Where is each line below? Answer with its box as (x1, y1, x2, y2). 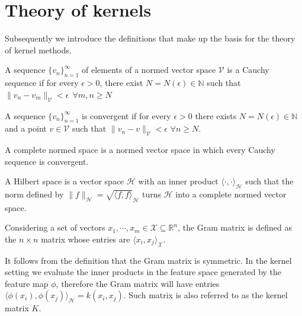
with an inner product (138, 175, 219, 187)
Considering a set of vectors (5, 221, 105, 234)
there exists (195, 109, 237, 122)
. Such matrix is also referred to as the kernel (123, 289, 288, 301)
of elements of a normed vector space (82, 63, 216, 76)
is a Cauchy (227, 63, 269, 76)
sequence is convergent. (5, 155, 89, 167)
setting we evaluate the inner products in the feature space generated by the (5, 266, 282, 278)
